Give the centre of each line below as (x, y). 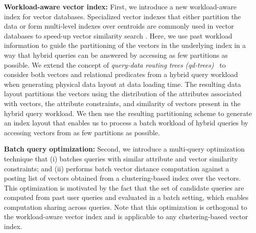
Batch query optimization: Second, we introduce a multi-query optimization (125, 149)
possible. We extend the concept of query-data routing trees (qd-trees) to (115, 64)
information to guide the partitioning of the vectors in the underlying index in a (125, 45)
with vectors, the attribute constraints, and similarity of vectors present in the (122, 103)
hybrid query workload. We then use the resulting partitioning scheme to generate (128, 113)
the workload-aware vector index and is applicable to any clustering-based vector (126, 216)
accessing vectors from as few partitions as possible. (82, 132)
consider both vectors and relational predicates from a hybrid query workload (121, 74)
